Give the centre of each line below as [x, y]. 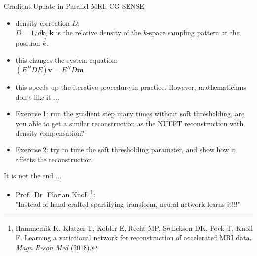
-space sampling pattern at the [193, 32]
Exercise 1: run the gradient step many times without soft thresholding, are [130, 113]
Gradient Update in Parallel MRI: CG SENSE [74, 6]
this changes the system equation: [66, 60]
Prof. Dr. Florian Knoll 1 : [55, 193]
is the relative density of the [99, 32]
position [28, 43]
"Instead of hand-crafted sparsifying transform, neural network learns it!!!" [128, 204]
